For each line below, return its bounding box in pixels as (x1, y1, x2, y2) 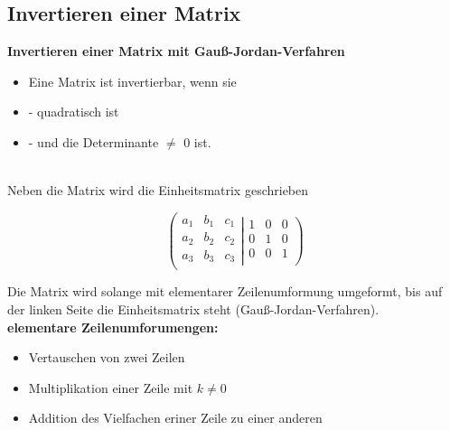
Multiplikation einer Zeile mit (28, 378, 193, 397)
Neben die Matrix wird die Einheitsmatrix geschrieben (7, 181, 309, 200)
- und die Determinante (28, 132, 159, 151)
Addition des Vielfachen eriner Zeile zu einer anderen (28, 408, 323, 427)
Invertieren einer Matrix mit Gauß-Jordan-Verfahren (7, 42, 345, 61)
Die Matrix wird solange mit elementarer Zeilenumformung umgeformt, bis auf (7, 282, 443, 301)
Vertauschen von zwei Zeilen (28, 348, 185, 367)
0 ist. (183, 132, 211, 151)
